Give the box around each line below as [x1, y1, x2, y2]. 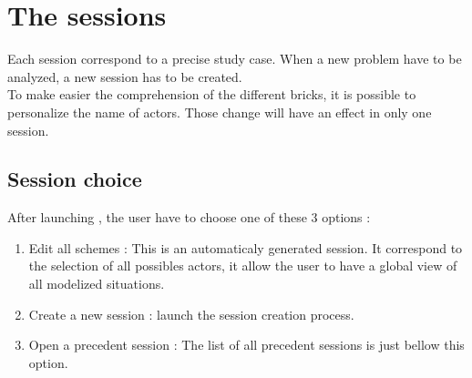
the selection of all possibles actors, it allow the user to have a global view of [28, 256, 457, 275]
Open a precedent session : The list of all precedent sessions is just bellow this [28, 335, 465, 354]
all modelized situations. [28, 274, 165, 293]
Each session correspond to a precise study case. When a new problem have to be [7, 49, 462, 68]
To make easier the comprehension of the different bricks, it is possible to [7, 85, 416, 104]
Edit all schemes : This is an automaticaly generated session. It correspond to [28, 238, 463, 257]
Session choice [7, 165, 142, 193]
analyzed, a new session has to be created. [7, 66, 242, 86]
